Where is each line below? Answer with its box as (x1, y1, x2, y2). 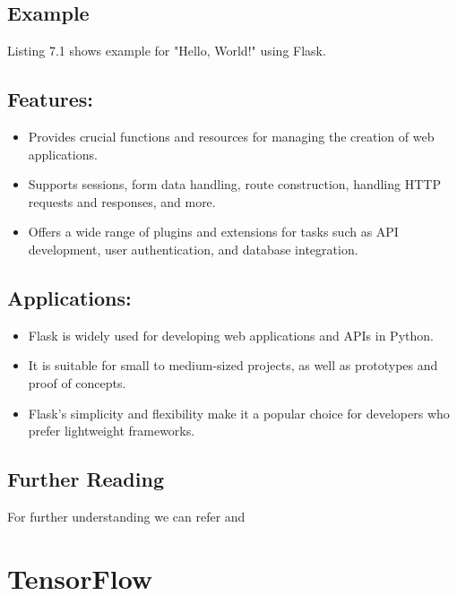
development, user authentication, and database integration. (28, 239, 358, 258)
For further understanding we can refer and (7, 506, 246, 525)
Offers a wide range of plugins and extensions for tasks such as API (28, 222, 399, 241)
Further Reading (7, 465, 164, 493)
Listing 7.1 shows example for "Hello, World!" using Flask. (7, 41, 326, 60)
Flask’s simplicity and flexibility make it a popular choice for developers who (28, 403, 450, 422)
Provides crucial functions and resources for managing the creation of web (28, 127, 435, 145)
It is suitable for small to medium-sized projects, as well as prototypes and (28, 356, 438, 375)
